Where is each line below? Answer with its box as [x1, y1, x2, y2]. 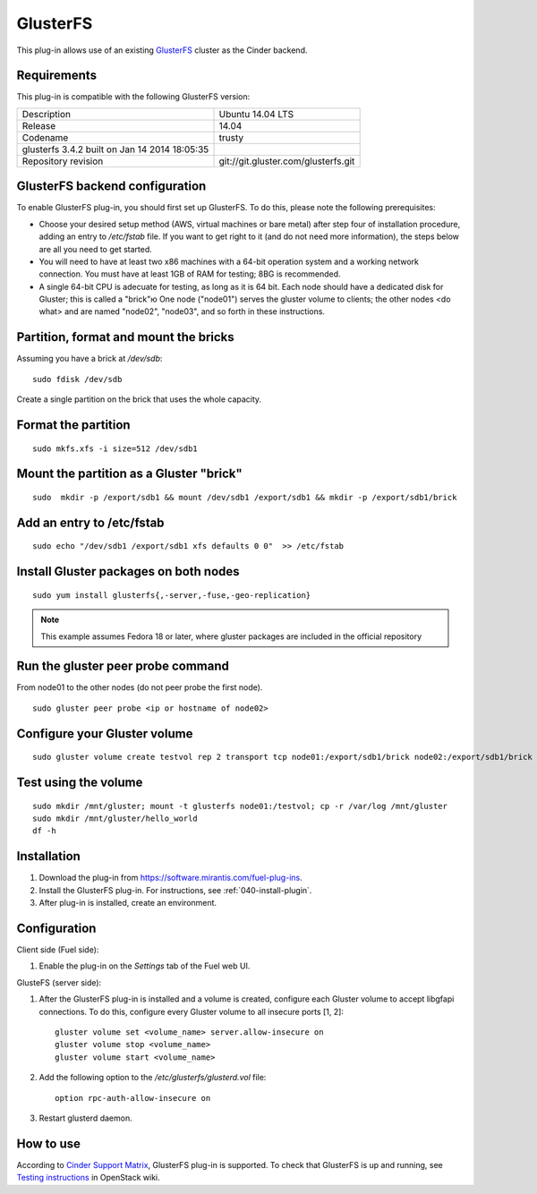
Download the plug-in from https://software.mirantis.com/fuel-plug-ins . [38, 873, 303, 883]
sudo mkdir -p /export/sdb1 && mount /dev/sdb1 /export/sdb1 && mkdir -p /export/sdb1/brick [32, 492, 457, 502]
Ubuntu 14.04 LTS [218, 107, 294, 120]
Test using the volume [16, 775, 143, 790]
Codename [21, 131, 69, 143]
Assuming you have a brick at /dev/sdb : [16, 354, 163, 364]
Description [21, 107, 72, 120]
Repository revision [21, 155, 104, 167]
